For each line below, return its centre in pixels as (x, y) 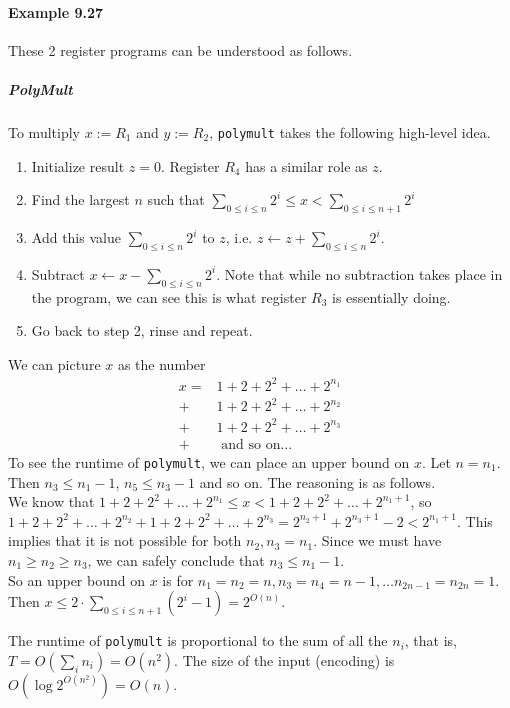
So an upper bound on (76, 579)
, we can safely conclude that (176, 560)
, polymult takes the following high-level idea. (350, 131)
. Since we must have (377, 540)
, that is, (431, 640)
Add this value (76, 237)
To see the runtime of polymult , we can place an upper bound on (209, 462)
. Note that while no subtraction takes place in (359, 273)
